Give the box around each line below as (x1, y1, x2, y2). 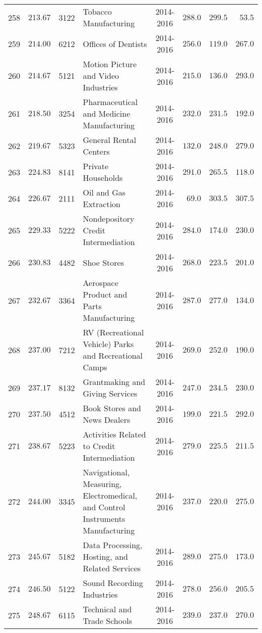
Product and (83, 288, 127, 300)
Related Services (83, 562, 141, 574)
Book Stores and (83, 402, 141, 414)
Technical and (83, 603, 132, 615)
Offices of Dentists (83, 37, 147, 50)
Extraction (83, 198, 120, 210)
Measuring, (83, 478, 122, 490)
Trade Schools (83, 615, 132, 626)
